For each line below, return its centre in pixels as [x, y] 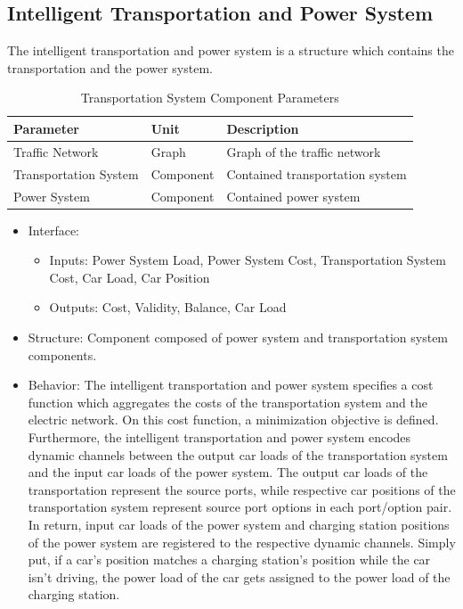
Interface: [54, 230]
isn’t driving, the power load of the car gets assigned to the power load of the [239, 576]
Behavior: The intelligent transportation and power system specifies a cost [231, 385]
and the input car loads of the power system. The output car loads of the [228, 472]
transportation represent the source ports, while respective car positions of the [242, 489]
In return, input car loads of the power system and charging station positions [239, 524]
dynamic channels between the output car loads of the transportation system [238, 454]
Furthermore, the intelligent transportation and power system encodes [219, 436]
